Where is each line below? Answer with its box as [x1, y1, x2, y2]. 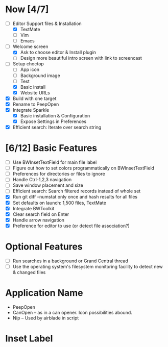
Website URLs [20, 89, 50, 95]
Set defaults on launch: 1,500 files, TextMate [12, 200, 106, 206]
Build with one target [12, 95, 57, 102]
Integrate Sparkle [12, 107, 50, 113]
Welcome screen [12, 43, 49, 49]
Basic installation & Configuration [20, 112, 90, 118]
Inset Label [5, 333, 53, 344]
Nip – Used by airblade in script [12, 315, 79, 321]
